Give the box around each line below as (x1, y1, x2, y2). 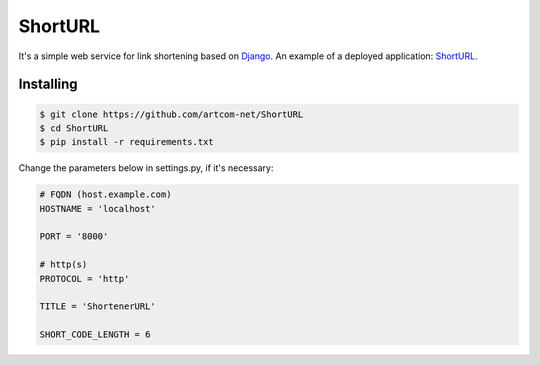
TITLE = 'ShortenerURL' (39, 301, 157, 312)
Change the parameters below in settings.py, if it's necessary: (18, 162, 274, 174)
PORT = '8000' (39, 231, 109, 242)
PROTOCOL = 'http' (39, 273, 130, 284)
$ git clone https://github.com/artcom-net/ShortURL (39, 108, 304, 120)
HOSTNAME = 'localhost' (39, 203, 157, 214)
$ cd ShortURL (39, 122, 109, 134)
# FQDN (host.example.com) (39, 189, 172, 200)
